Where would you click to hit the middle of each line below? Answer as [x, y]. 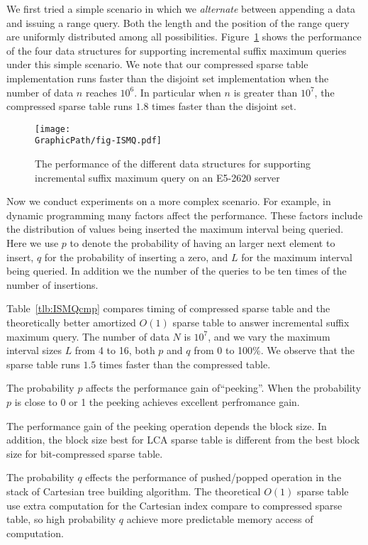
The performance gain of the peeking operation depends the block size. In [167, 425]
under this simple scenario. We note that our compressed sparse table [157, 64]
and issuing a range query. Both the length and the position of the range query [178, 22]
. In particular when [178, 92]
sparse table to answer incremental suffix [261, 322]
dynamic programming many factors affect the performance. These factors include [185, 215]
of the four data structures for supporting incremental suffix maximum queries [177, 50]
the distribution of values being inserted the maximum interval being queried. [175, 229]
